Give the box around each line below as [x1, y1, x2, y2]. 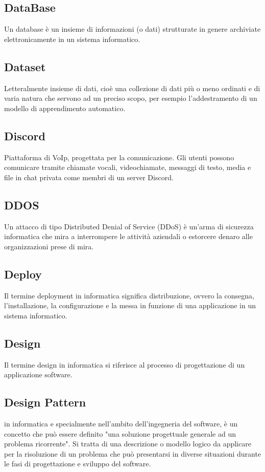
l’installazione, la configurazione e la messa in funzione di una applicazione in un [4, 300, 256, 311]
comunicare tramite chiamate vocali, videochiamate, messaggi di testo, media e [4, 162, 251, 173]
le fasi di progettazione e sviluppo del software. [4, 458, 151, 469]
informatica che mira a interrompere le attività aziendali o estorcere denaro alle [4, 231, 253, 242]
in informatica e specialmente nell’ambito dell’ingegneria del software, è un [4, 418, 238, 428]
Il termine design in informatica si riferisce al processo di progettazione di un [4, 359, 245, 370]
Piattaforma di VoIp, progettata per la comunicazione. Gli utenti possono [4, 152, 234, 162]
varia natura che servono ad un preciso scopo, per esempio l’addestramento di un [4, 93, 257, 103]
